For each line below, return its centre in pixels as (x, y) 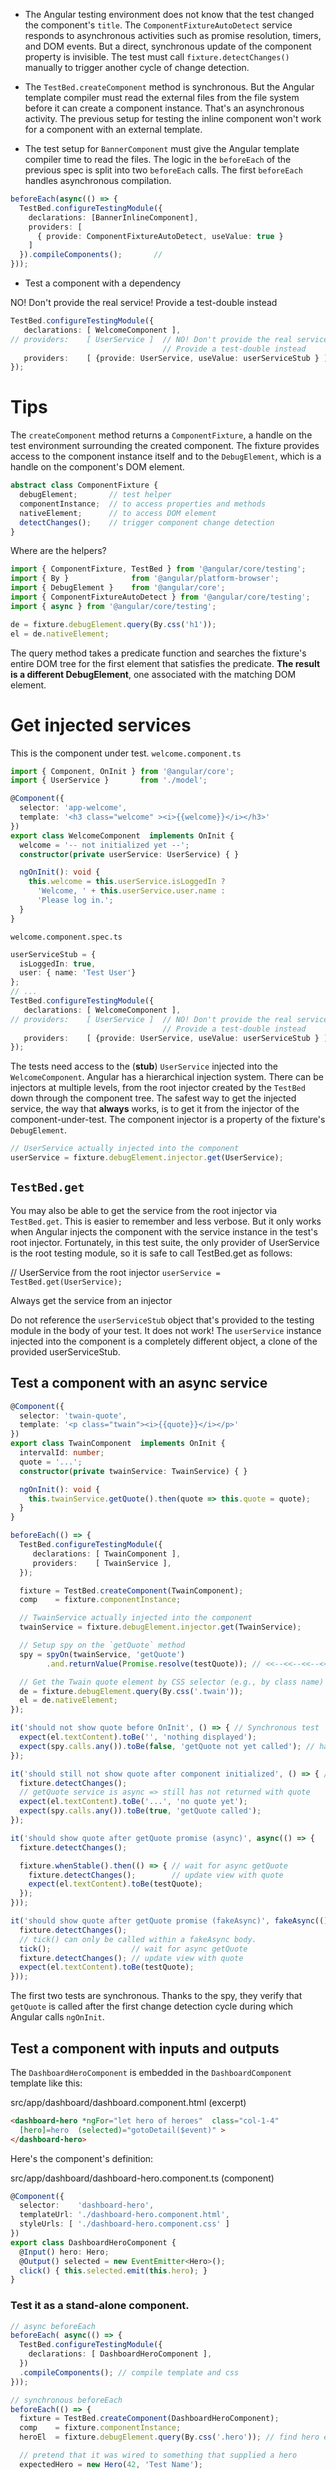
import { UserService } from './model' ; (109, 780)
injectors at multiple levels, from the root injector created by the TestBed (158, 1088)
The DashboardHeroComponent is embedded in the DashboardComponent (151, 2072)
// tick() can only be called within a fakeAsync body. (138, 1939)
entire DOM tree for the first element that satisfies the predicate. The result (165, 663)
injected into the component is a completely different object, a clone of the (164, 1341)
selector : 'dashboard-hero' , (87, 2205)
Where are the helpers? (58, 551)
